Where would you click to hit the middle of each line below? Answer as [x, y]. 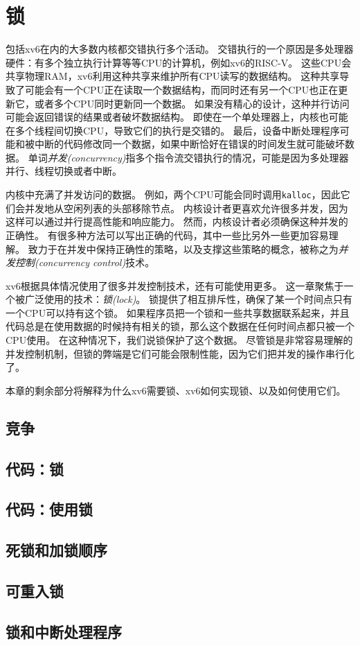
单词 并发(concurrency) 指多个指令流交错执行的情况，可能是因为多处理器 [188, 157]
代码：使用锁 [49, 509]
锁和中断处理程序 [64, 631]
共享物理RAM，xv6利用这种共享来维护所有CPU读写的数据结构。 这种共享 [173, 76]
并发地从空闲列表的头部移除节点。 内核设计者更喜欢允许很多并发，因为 [186, 208]
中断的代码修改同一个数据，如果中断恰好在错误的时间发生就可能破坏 [189, 144]
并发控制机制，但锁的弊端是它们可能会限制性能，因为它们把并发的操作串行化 [180, 353]
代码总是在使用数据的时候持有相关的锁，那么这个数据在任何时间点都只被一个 [180, 326]
